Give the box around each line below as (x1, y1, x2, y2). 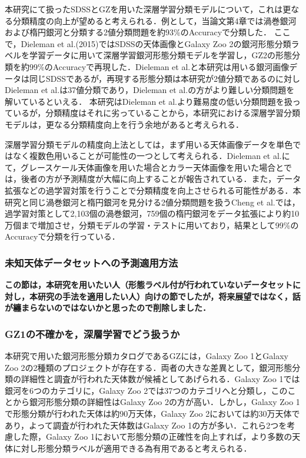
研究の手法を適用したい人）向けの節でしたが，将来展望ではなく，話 (37, 290, 301, 302)
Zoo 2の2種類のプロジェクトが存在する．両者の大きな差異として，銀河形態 (5, 361, 292, 373)
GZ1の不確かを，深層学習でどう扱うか (5, 326, 180, 341)
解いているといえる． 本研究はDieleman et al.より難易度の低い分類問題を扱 (5, 95, 292, 107)
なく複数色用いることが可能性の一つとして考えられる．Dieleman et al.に (12, 150, 290, 162)
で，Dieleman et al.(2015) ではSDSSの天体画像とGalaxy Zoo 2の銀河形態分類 (5, 37, 291, 49)
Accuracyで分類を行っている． (5, 230, 120, 243)
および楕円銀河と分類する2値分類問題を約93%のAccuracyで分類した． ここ (5, 26, 291, 38)
